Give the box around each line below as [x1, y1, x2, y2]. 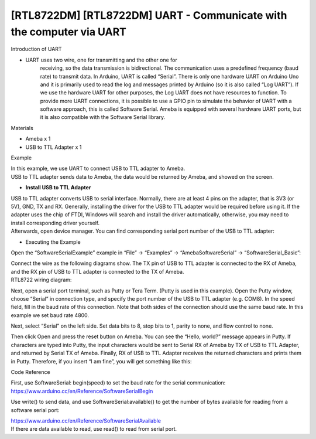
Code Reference [11, 369, 50, 376]
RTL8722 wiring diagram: [11, 276, 72, 284]
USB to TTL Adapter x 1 [25, 144, 82, 151]
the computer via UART [11, 25, 127, 38]
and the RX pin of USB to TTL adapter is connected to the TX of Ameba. [11, 268, 184, 275]
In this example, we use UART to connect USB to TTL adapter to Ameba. [11, 165, 186, 172]
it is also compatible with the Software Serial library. [40, 114, 166, 121]
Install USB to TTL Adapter [25, 184, 91, 191]
